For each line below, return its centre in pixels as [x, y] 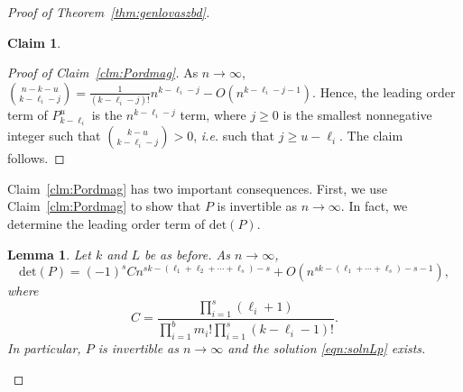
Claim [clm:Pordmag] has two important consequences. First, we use [197, 188]
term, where [213, 115]
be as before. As [187, 254]
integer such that [54, 136]
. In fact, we [374, 206]
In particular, [44, 348]
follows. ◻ [36, 158]
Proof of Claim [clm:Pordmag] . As [103, 73]
